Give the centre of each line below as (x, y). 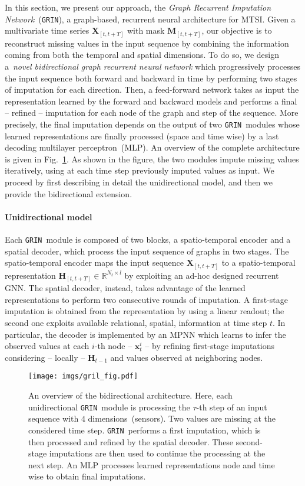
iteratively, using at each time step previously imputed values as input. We (140, 170)
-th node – (113, 346)
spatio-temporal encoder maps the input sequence (95, 262)
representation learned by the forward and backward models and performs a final (151, 101)
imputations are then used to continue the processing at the (157, 453)
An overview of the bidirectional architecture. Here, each (130, 395)
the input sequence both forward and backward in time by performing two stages (151, 78)
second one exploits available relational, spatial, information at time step (136, 322)
